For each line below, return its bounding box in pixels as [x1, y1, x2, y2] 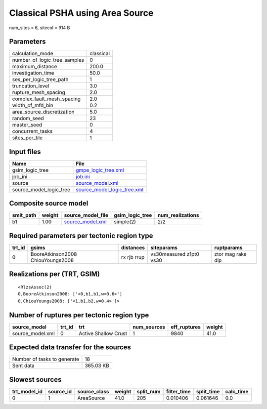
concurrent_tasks [12, 128, 53, 135]
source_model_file [64, 212, 109, 219]
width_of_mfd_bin [12, 102, 54, 109]
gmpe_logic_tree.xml [76, 166, 124, 173]
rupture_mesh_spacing [12, 89, 65, 96]
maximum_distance [12, 63, 57, 70]
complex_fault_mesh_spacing [12, 95, 81, 102]
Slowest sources [9, 375, 62, 384]
